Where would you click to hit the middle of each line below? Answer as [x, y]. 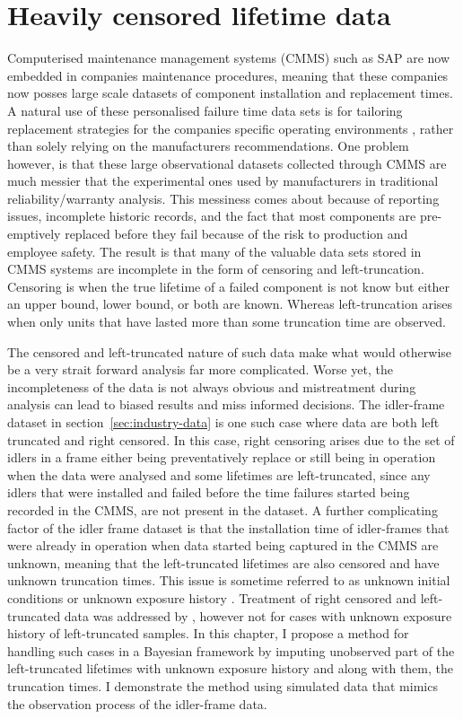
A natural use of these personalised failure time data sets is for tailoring [205, 110]
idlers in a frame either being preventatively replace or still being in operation [222, 457]
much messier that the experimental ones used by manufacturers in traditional [223, 181]
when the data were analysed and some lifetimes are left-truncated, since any [219, 474]
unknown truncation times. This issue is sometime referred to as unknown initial [229, 580]
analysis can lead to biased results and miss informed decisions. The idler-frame [226, 404]
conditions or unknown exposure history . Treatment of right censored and [212, 597]
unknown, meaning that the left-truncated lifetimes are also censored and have [223, 562]
